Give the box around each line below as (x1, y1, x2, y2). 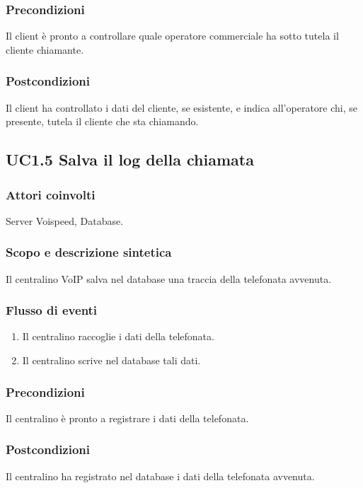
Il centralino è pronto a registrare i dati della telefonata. (6, 410, 249, 425)
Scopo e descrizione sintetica (6, 243, 172, 261)
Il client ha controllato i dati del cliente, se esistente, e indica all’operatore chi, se (6, 100, 357, 115)
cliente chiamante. (6, 42, 84, 57)
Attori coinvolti (6, 185, 96, 203)
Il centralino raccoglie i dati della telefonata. (22, 329, 214, 344)
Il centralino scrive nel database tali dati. (22, 353, 201, 368)
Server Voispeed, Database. (6, 213, 124, 228)
